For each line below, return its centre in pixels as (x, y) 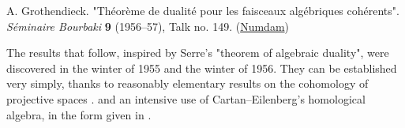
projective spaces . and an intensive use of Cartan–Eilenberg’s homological (186, 98)
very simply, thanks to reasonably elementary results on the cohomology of (187, 83)
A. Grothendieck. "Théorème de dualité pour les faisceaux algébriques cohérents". (203, 10)
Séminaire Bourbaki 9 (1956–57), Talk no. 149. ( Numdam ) (148, 26)
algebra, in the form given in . (79, 114)
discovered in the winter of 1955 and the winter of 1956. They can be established (202, 68)
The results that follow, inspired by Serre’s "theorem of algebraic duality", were (198, 53)
